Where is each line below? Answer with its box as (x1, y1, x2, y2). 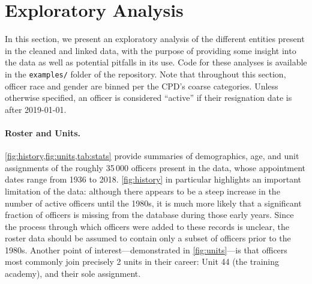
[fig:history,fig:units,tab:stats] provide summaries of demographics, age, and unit (5, 150, 299, 162)
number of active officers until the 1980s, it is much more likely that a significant (5, 196, 302, 209)
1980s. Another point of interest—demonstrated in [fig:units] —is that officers (5, 243, 287, 256)
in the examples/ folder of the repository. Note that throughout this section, (5, 67, 286, 80)
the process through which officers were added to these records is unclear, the (5, 220, 289, 232)
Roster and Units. (5, 126, 81, 139)
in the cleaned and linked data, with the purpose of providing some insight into (5, 44, 296, 56)
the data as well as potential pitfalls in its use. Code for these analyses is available (5, 56, 307, 68)
